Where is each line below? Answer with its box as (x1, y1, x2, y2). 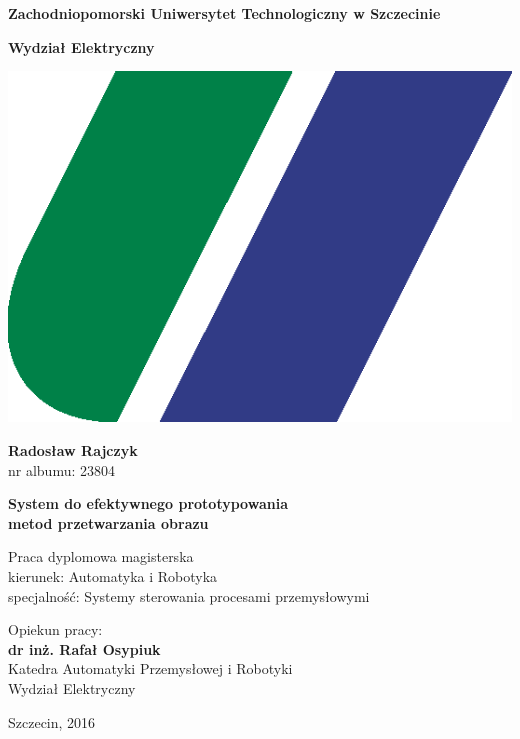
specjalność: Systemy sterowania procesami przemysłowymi (8, 585, 370, 606)
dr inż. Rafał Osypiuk (8, 638, 161, 659)
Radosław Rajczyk (8, 439, 138, 460)
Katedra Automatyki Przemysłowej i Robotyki (8, 658, 293, 679)
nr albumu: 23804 (8, 459, 116, 480)
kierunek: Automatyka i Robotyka (8, 565, 218, 586)
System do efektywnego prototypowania (8, 493, 288, 514)
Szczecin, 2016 (8, 711, 96, 732)
